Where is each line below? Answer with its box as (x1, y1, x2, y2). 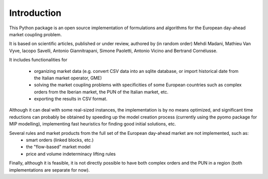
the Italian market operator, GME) (34, 75, 102, 81)
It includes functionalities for (9, 57, 67, 63)
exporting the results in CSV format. (34, 96, 108, 102)
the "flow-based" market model (26, 144, 91, 150)
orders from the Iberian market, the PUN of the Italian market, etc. (34, 89, 169, 95)
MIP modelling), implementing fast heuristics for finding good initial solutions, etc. (9, 121, 176, 127)
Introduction (9, 7, 62, 18)
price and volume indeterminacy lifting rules (26, 151, 116, 157)
